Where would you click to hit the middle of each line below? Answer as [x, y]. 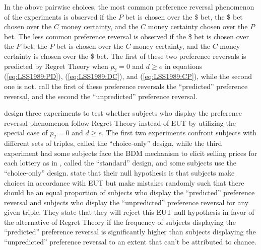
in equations [183, 66]
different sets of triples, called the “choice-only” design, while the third [113, 143]
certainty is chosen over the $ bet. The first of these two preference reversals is [125, 56]
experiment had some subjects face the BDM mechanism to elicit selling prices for [131, 153]
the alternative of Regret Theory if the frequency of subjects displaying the [120, 222]
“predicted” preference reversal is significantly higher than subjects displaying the [130, 232]
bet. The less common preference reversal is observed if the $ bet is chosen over [127, 36]
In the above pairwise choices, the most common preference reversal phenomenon [129, 7]
